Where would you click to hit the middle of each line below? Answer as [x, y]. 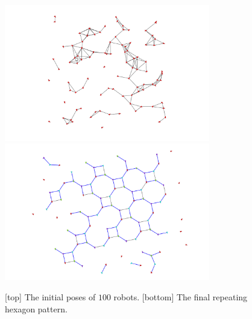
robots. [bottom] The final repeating [181, 296]
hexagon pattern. [36, 308]
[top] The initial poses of [50, 296]
